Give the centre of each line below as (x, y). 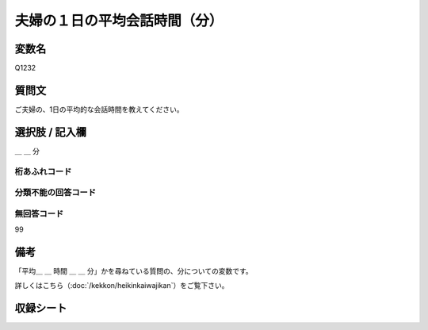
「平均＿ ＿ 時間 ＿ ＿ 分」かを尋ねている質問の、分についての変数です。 (134, 271)
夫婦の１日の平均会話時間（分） (119, 21)
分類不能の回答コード (55, 193)
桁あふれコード (43, 171)
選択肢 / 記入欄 (51, 132)
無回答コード (39, 213)
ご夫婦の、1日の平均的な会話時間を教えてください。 (99, 109)
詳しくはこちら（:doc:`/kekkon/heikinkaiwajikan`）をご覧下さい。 (122, 286)
